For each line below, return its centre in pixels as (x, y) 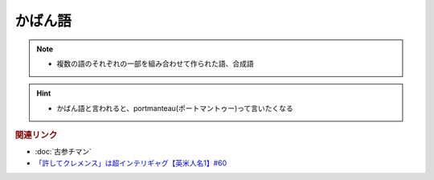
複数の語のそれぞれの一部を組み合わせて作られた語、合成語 (155, 63)
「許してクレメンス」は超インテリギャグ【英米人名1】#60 (131, 163)
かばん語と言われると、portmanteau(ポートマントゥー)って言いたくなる (175, 108)
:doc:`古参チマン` (63, 152)
